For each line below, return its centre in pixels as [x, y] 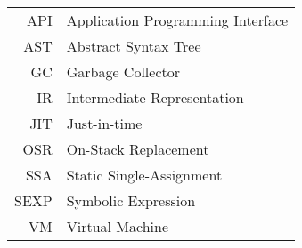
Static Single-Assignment [144, 175]
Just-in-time [104, 124]
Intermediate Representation [155, 98]
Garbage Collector [123, 72]
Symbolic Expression [131, 201]
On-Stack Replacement [138, 149]
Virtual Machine [117, 227]
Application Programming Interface [177, 20]
